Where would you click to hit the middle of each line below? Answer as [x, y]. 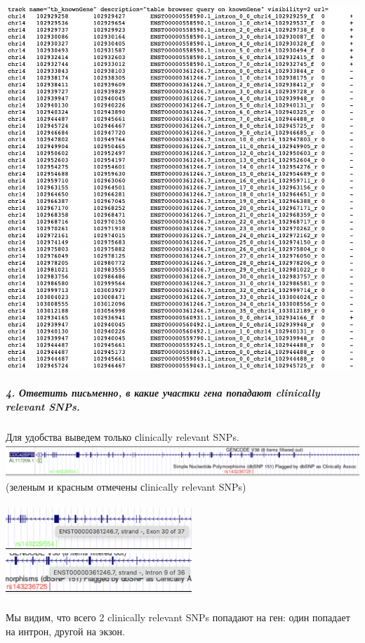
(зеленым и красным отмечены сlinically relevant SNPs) [126, 486]
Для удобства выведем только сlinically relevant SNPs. [122, 436]
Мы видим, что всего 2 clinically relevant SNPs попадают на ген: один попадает [178, 617]
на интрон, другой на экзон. [66, 631]
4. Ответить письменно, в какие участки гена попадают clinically [163, 393]
